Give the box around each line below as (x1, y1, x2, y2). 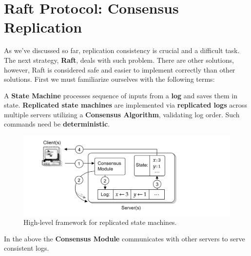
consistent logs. (4, 243, 49, 253)
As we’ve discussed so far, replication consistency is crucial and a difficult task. (4, 45, 240, 55)
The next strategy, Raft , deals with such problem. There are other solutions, (4, 55, 234, 65)
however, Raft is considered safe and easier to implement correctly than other (4, 64, 235, 74)
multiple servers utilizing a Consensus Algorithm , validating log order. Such (4, 109, 240, 119)
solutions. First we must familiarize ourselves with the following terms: (4, 74, 215, 84)
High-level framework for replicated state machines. (23, 217, 177, 227)
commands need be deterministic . (4, 119, 110, 129)
